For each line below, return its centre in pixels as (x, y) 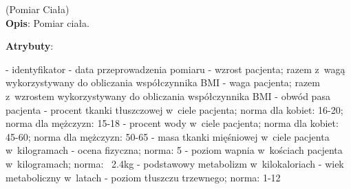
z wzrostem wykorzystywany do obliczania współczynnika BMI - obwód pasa (168, 96)
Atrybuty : (30, 46)
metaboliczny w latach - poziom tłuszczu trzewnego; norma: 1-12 (143, 177)
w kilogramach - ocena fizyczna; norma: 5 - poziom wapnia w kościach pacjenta (174, 150)
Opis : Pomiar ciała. (47, 22)
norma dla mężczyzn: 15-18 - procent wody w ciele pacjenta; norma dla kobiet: (172, 123)
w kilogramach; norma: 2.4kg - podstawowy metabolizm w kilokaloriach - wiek (175, 163)
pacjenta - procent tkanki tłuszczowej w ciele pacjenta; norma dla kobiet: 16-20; (174, 109)
